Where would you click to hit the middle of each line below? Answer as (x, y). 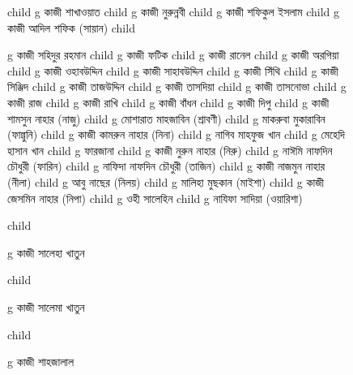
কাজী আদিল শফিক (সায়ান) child (71, 27)
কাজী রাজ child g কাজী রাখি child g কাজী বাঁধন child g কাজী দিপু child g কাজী (168, 102)
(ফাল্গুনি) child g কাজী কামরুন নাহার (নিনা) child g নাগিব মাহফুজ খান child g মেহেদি (176, 134)
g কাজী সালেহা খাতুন (46, 252)
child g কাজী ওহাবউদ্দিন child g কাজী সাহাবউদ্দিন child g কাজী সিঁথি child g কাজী (173, 70)
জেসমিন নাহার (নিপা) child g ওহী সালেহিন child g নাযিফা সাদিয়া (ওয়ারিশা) (155, 198)
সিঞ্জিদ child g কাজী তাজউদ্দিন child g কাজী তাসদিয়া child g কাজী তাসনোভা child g (177, 86)
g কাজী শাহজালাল (41, 362)
